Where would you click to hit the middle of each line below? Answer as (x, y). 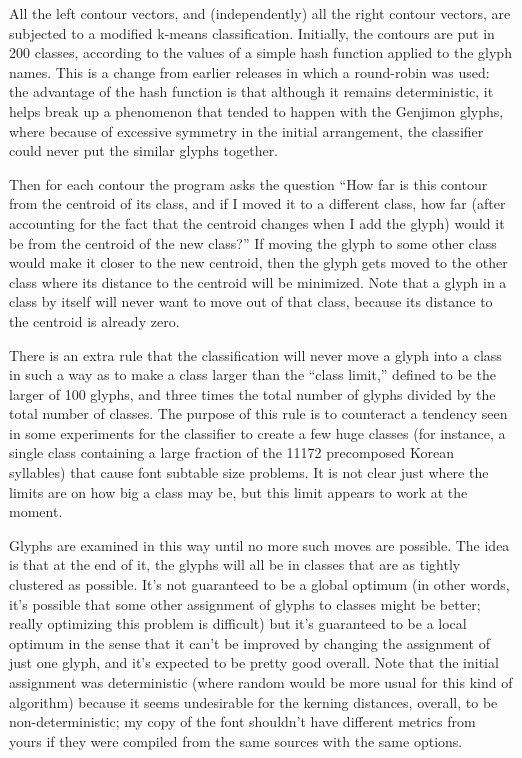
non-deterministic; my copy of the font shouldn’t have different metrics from (242, 721)
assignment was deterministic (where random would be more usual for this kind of (261, 682)
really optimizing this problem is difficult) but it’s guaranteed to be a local (238, 623)
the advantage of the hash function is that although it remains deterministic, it (251, 91)
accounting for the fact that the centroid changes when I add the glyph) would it (257, 222)
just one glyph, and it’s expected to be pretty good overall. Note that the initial (254, 662)
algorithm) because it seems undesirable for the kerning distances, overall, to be (253, 701)
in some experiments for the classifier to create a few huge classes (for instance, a (257, 432)
